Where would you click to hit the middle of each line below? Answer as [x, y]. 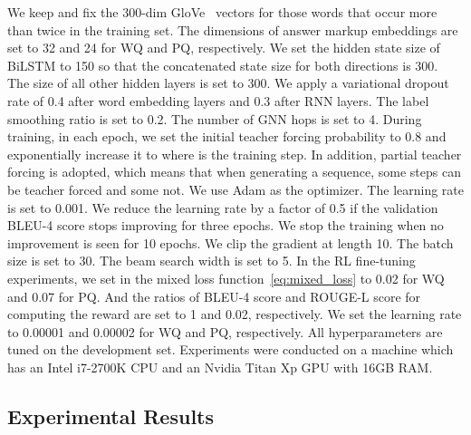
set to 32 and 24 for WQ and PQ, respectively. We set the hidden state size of [224, 48]
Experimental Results [111, 416]
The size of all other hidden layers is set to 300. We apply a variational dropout [228, 83]
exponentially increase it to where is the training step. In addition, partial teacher [235, 154]
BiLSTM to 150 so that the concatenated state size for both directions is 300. [223, 65]
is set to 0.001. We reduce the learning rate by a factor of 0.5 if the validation [223, 207]
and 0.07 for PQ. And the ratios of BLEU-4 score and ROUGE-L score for [214, 296]
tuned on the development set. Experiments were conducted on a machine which [231, 349]
